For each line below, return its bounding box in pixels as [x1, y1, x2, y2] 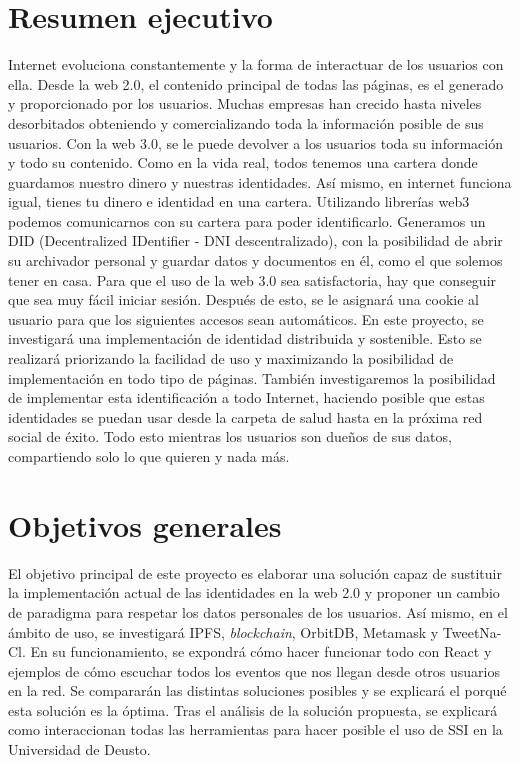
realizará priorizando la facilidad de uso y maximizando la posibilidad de [8, 348, 454, 369]
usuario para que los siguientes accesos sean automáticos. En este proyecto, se [8, 308, 484, 329]
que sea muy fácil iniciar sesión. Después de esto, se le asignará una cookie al [8, 289, 479, 310]
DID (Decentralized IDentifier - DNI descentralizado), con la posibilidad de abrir [8, 230, 503, 251]
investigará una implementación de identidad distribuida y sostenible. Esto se [8, 328, 482, 349]
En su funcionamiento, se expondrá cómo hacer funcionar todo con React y [30, 641, 492, 662]
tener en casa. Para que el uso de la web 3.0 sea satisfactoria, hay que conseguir [8, 269, 497, 290]
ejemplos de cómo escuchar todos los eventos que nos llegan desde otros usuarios [8, 660, 500, 681]
